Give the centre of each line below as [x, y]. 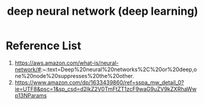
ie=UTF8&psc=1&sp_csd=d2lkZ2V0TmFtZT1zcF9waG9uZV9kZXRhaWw [106, 89]
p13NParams [31, 95]
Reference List [43, 46]
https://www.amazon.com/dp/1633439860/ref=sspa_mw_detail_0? [99, 82]
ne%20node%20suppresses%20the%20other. [74, 76]
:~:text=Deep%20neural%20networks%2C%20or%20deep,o [119, 69]
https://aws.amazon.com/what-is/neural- [67, 63]
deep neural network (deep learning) [103, 11]
